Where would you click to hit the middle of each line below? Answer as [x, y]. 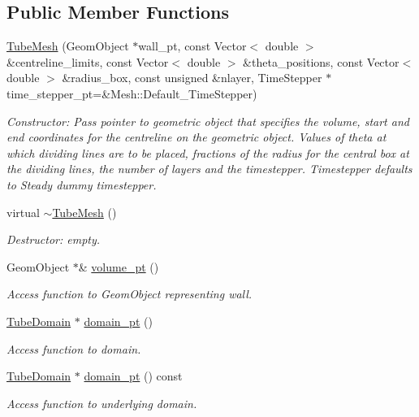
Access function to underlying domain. [102, 403]
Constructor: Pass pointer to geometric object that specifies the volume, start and [208, 121]
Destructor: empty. [54, 239]
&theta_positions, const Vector [321, 61]
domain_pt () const [133, 376]
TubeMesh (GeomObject [68, 46]
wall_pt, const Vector [192, 46]
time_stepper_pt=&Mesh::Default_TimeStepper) [132, 93]
